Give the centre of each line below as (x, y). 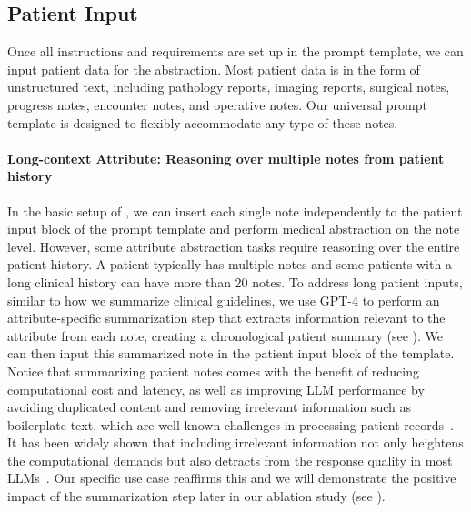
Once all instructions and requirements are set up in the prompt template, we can (235, 51)
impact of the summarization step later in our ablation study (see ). (196, 496)
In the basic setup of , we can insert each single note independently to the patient (235, 211)
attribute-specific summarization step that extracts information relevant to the (226, 318)
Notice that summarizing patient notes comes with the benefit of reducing (213, 371)
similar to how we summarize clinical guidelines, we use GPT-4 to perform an (224, 300)
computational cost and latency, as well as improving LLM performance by (216, 389)
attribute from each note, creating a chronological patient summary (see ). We (225, 335)
